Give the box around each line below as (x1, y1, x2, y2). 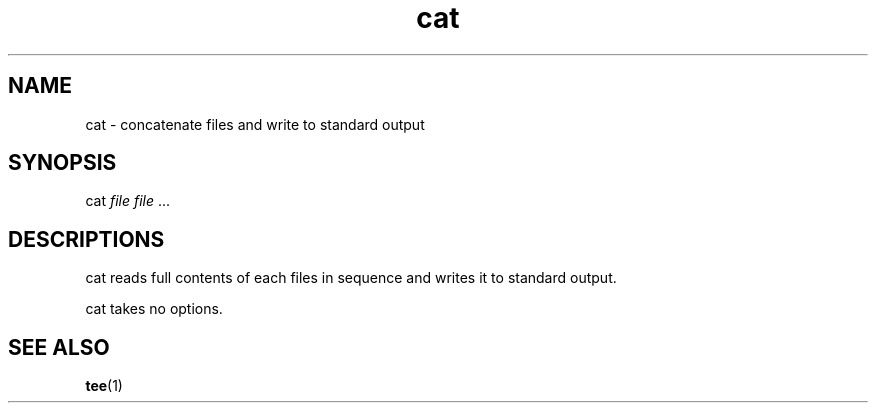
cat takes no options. (85, 300, 223, 318)
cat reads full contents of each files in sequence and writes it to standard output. (85, 269, 617, 287)
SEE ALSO (8, 334, 110, 360)
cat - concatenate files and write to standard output (85, 115, 425, 133)
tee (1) (85, 377, 123, 395)
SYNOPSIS (8, 150, 117, 176)
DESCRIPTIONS (8, 226, 165, 252)
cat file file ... (85, 192, 171, 210)
